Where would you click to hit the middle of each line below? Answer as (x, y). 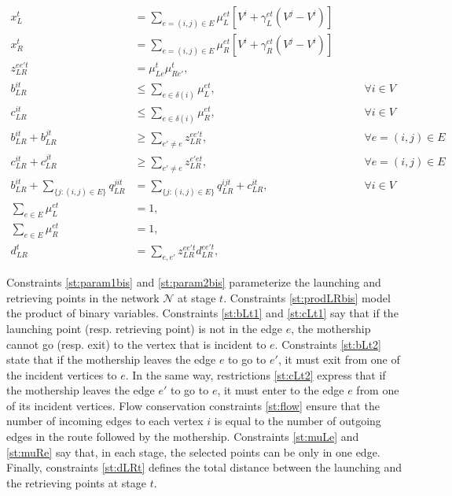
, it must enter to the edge (281, 390)
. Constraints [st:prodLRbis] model (307, 297)
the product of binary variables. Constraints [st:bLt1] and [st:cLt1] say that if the (202, 313)
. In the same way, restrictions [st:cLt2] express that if (255, 374)
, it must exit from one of (339, 359)
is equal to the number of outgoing (298, 421)
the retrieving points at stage (76, 482)
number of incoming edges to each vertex (105, 421)
